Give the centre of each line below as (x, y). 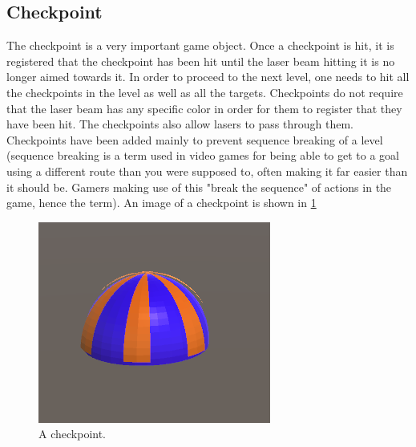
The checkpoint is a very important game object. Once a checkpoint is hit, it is (200, 45)
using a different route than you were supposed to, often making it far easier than (207, 171)
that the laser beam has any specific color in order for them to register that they (204, 108)
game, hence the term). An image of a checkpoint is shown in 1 (162, 203)
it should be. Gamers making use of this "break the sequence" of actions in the (199, 187)
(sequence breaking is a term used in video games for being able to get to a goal (203, 155)
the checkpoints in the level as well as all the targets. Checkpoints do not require (205, 92)
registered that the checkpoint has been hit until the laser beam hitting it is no (201, 61)
